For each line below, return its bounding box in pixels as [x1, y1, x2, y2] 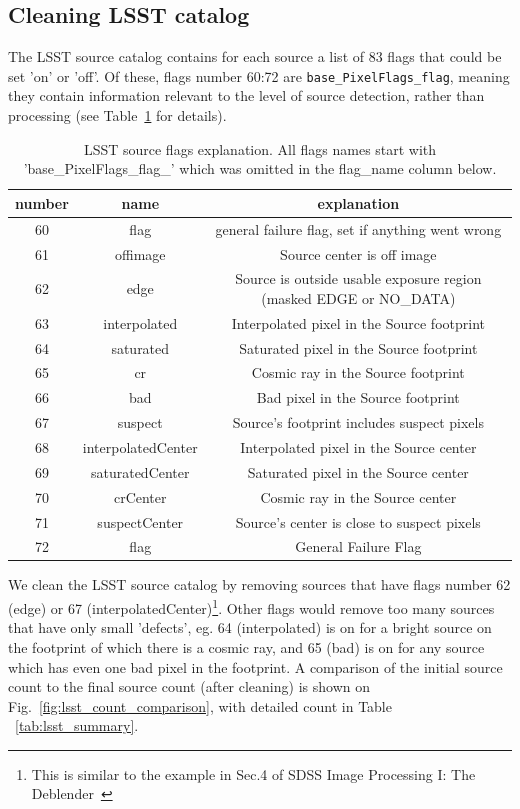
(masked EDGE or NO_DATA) [261, 287, 456, 308]
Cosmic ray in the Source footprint [251, 362, 465, 383]
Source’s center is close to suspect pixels [235, 511, 481, 532]
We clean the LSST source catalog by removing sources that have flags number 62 [8, 574, 511, 595]
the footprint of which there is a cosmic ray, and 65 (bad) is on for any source [8, 636, 485, 657]
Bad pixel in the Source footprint [256, 387, 460, 408]
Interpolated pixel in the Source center [240, 437, 477, 458]
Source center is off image [280, 243, 437, 264]
